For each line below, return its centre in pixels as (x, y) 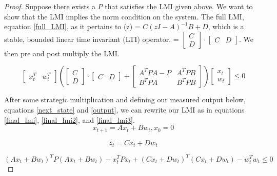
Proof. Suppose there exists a (50, 6)
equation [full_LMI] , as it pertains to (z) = (72, 26)
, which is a (226, 26)
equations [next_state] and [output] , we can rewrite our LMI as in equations (124, 109)
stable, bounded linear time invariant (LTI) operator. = (92, 39)
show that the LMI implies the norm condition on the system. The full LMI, (124, 16)
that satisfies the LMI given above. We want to (179, 6)
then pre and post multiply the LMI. (62, 53)
